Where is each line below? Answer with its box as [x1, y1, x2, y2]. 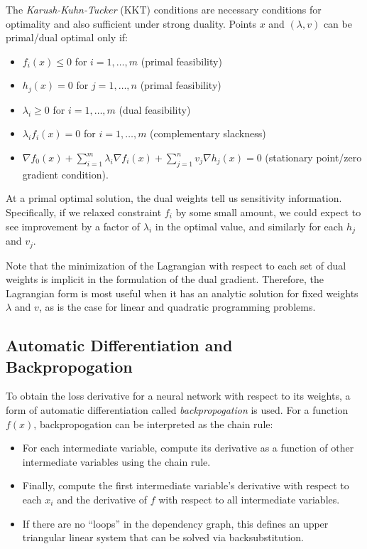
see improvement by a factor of [6, 218, 141, 233]
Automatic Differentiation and [6, 334, 233, 356]
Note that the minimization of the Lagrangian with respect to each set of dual [6, 257, 346, 272]
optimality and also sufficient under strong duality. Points [6, 16, 256, 31]
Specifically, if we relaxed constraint [6, 205, 162, 219]
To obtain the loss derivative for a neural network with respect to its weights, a [6, 388, 351, 403]
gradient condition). [22, 166, 109, 181]
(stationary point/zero [265, 150, 362, 165]
